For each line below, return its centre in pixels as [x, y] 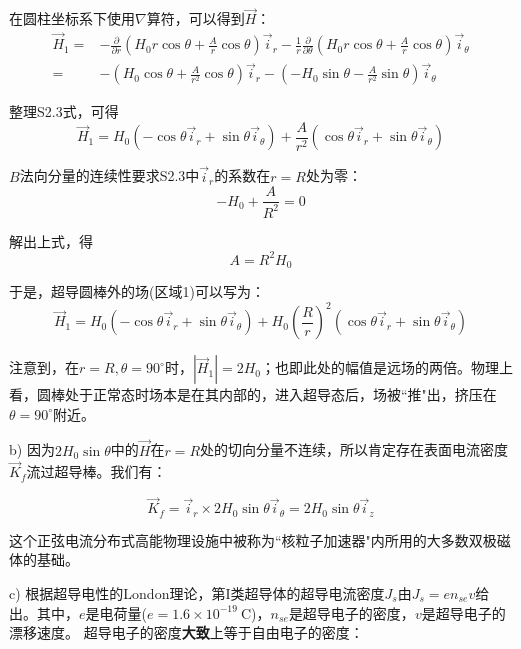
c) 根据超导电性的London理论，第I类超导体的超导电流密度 [197, 592]
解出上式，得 [51, 240]
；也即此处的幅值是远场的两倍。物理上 [387, 367]
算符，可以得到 [195, 18]
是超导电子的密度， [351, 612]
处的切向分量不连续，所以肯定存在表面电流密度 [354, 449]
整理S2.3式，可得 [64, 111]
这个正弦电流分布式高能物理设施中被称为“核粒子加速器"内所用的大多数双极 [253, 539]
